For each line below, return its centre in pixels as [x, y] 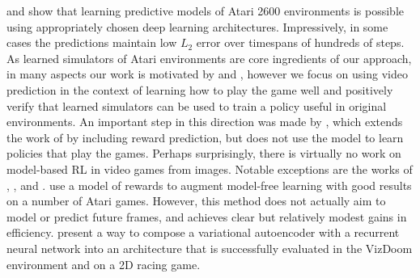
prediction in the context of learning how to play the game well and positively [200, 89]
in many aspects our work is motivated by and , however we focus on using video [207, 74]
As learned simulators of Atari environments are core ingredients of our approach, [209, 58]
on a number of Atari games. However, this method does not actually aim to [196, 201]
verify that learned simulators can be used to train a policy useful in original [197, 105]
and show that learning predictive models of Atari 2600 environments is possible [206, 11]
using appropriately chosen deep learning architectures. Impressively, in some [197, 26]
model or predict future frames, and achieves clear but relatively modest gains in [207, 216]
